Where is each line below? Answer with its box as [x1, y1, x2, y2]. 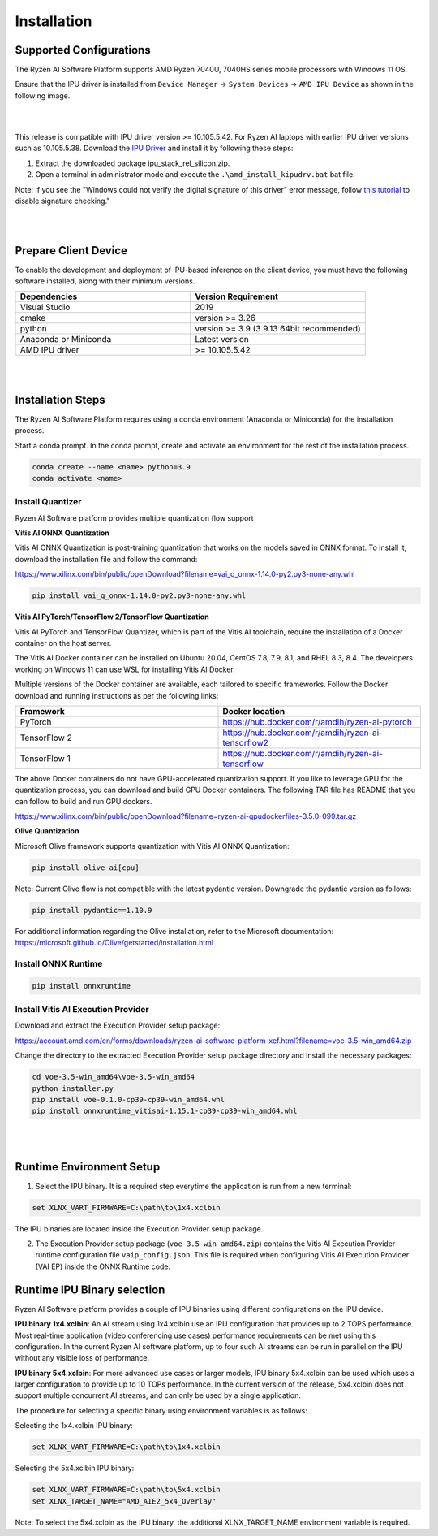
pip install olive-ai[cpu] [32, 863, 140, 872]
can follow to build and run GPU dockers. [15, 796, 152, 806]
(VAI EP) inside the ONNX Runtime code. [35, 1261, 170, 1271]
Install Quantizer [15, 496, 82, 508]
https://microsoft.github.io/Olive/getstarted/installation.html [15, 938, 214, 948]
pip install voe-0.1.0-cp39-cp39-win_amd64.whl [32, 1095, 225, 1104]
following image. [15, 90, 71, 101]
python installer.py [32, 1084, 114, 1093]
